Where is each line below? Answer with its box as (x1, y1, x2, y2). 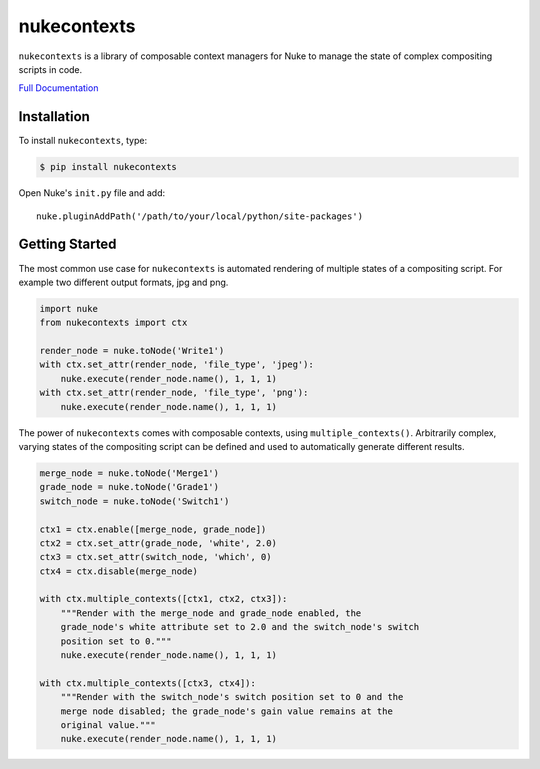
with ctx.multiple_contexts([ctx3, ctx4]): (39, 677, 257, 689)
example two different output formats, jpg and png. (18, 276, 229, 288)
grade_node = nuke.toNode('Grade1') (39, 481, 220, 493)
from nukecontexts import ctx (39, 317, 188, 329)
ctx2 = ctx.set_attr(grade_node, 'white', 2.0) (39, 537, 277, 549)
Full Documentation (18, 82, 99, 94)
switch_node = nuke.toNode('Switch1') (39, 495, 230, 507)
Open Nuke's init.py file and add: (18, 187, 166, 199)
